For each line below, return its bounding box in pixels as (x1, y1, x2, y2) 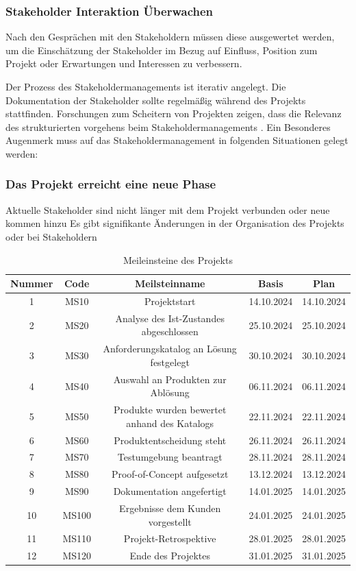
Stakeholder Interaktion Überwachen (5, 2, 214, 19)
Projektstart (144, 294, 196, 308)
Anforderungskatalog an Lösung (103, 341, 237, 356)
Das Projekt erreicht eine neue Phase (5, 175, 216, 193)
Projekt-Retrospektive (123, 531, 216, 546)
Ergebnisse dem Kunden (119, 500, 221, 515)
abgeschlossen (141, 324, 199, 339)
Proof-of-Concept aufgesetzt (111, 467, 229, 481)
